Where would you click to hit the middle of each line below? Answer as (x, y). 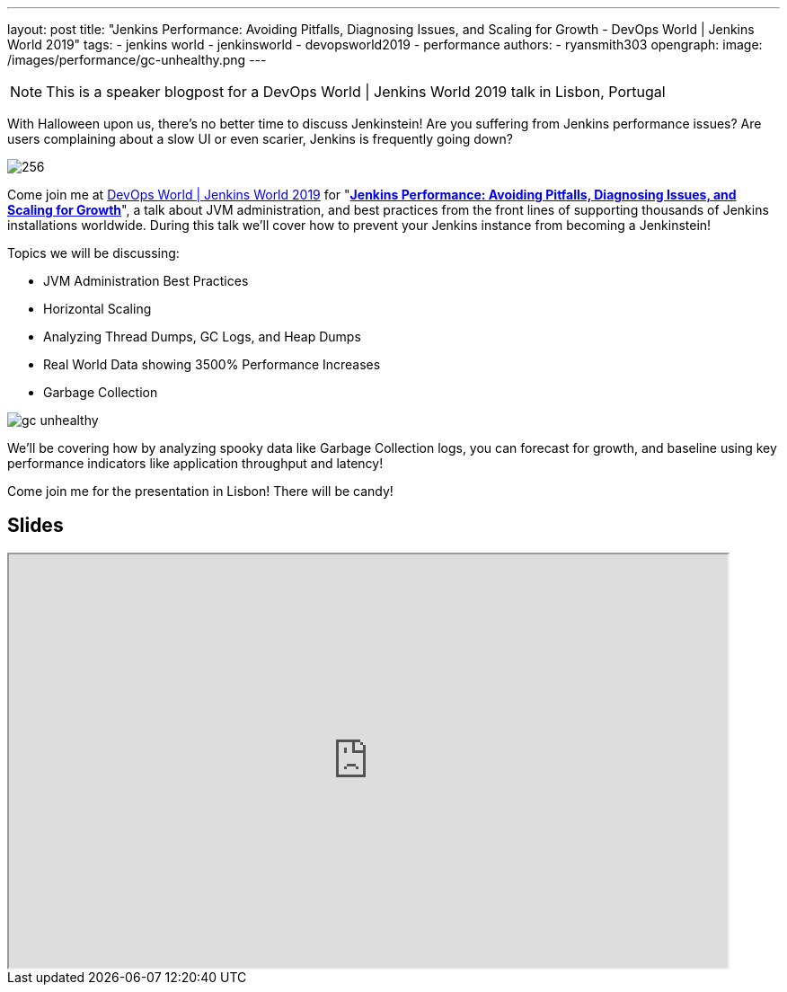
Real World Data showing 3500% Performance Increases (212, 364)
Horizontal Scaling (97, 309)
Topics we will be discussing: (93, 253)
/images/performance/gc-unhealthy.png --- (137, 60)
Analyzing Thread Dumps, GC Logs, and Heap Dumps (202, 337)
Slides (35, 526)
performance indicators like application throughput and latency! (195, 463)
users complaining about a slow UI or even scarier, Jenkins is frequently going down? (260, 139)
